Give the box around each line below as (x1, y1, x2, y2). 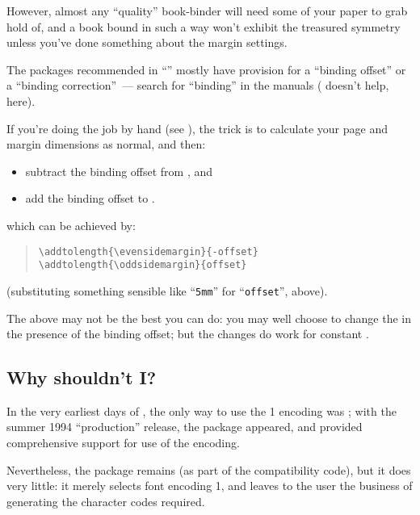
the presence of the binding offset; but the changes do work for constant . (6, 325, 369, 342)
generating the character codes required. (6, 492, 205, 509)
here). (6, 92, 36, 109)
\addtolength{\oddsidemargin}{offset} (38, 259, 247, 271)
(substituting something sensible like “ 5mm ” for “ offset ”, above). (6, 282, 328, 299)
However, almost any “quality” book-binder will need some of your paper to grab (6, 2, 408, 19)
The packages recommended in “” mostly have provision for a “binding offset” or (6, 61, 406, 77)
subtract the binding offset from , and (25, 162, 213, 179)
